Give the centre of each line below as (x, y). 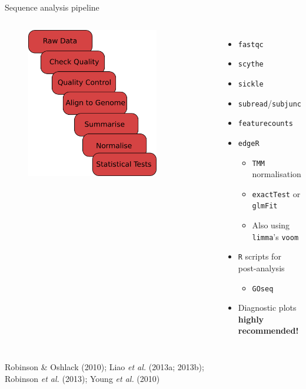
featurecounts (265, 124)
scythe (251, 64)
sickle (251, 84)
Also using (271, 225)
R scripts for (260, 256)
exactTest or (276, 193)
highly (251, 319)
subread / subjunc (270, 103)
